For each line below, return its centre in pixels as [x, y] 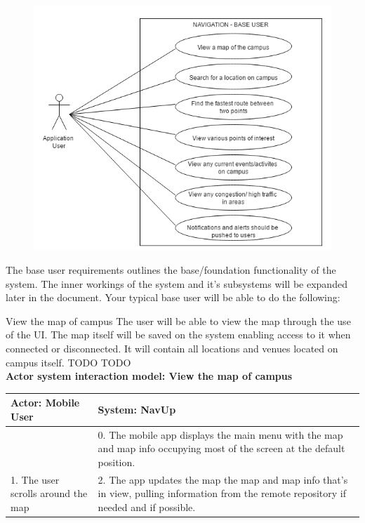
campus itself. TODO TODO [68, 362]
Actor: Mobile [45, 403]
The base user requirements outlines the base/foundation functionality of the [171, 270]
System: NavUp [137, 410]
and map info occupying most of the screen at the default [221, 448]
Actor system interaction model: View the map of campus [149, 376]
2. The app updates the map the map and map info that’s [223, 479]
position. [117, 462]
